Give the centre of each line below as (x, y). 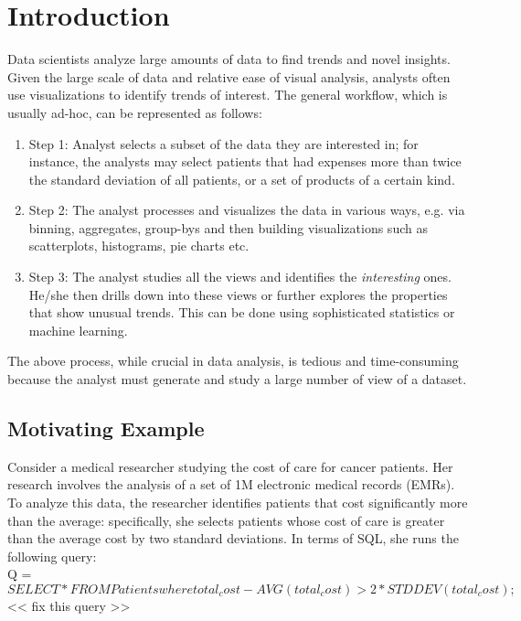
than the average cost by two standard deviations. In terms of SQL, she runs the (233, 538)
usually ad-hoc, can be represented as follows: (135, 112)
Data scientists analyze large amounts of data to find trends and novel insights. (229, 59)
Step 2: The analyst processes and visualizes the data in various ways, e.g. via (247, 210)
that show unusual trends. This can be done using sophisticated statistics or (242, 312)
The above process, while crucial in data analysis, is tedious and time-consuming (233, 361)
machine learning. (78, 330)
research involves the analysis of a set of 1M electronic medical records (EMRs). (231, 484)
